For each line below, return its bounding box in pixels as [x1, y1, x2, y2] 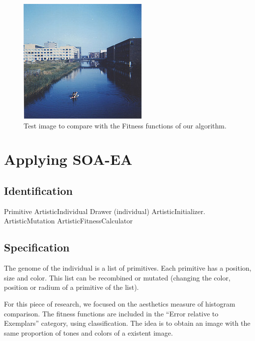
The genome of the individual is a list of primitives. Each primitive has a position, [4, 263, 252, 273]
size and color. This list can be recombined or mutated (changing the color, [4, 272, 230, 282]
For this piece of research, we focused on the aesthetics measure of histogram [4, 298, 235, 309]
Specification [4, 240, 70, 255]
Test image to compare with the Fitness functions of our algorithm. [24, 120, 227, 130]
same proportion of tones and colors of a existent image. [4, 327, 173, 338]
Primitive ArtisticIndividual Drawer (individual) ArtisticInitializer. [4, 206, 205, 216]
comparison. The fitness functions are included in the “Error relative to [4, 308, 219, 318]
